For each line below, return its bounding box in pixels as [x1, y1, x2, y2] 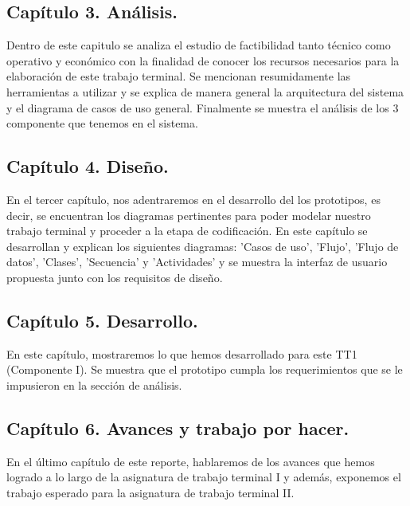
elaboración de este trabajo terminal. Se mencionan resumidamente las [6, 68, 351, 84]
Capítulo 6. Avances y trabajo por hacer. [6, 415, 349, 440]
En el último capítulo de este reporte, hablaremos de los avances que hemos [6, 453, 375, 469]
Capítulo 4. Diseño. [6, 154, 169, 178]
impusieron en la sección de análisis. [6, 376, 182, 393]
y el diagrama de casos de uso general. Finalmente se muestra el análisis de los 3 [6, 99, 399, 116]
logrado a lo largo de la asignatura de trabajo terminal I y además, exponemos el [6, 469, 401, 485]
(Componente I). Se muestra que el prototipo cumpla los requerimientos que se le [6, 361, 403, 378]
